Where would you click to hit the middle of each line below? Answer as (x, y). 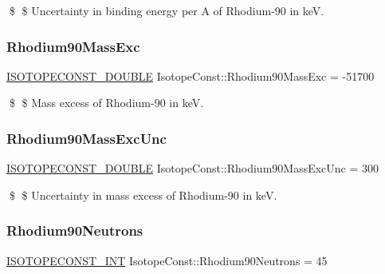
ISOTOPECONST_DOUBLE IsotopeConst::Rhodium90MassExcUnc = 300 (193, 168)
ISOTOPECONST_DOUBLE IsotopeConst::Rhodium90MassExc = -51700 (191, 75)
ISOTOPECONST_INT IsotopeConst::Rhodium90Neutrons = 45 (167, 260)
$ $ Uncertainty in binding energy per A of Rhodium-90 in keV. (167, 10)
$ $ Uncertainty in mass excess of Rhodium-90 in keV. (143, 195)
